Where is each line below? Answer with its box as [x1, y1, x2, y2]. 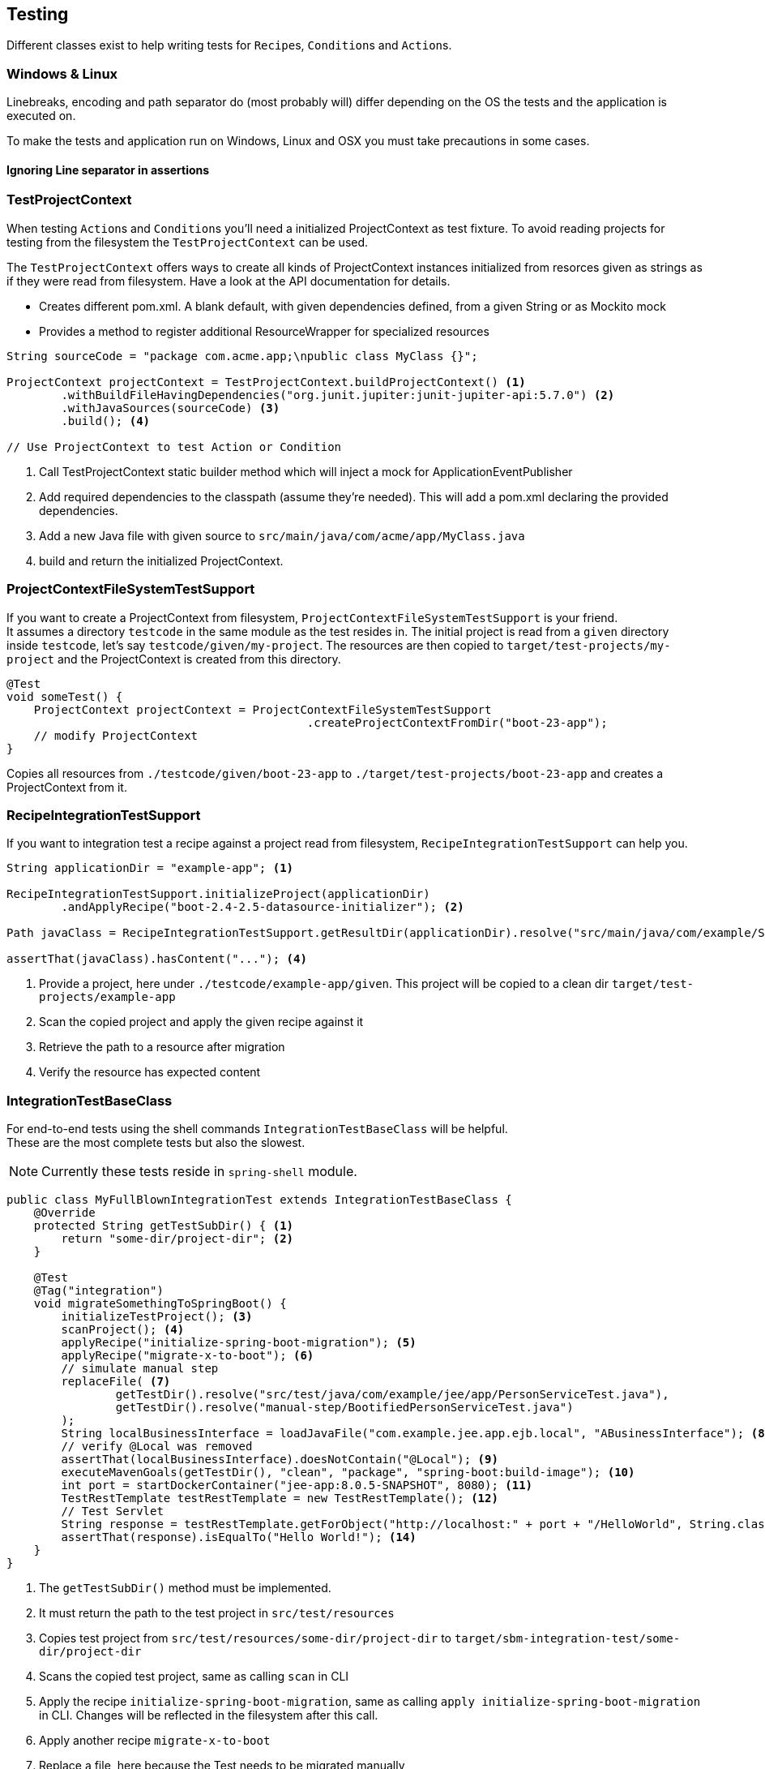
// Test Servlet [61, 1505, 164, 1518]
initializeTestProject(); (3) [61, 1310, 253, 1324]
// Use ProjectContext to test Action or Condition [6, 440, 342, 453]
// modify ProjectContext [33, 728, 199, 742]
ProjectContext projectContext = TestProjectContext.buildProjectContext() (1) [6, 375, 526, 389]
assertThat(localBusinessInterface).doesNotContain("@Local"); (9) [61, 1453, 498, 1466]
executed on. [6, 109, 76, 123]
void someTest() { [6, 689, 123, 703]
